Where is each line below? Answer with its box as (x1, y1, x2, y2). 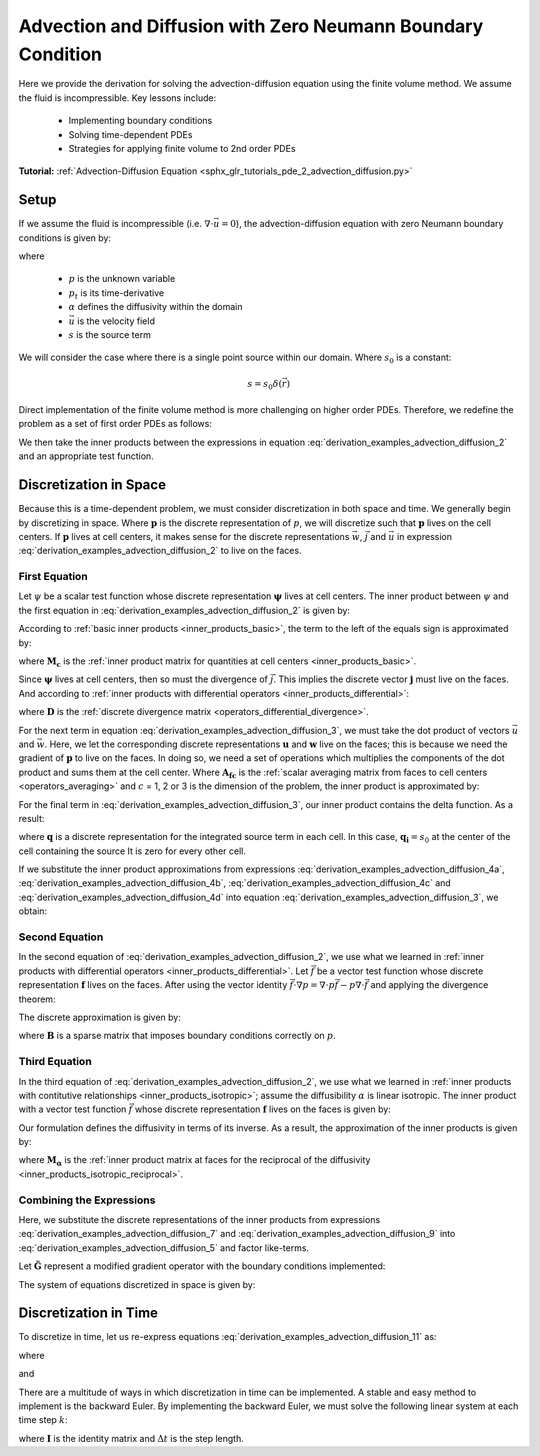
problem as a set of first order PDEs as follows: (18, 418, 212, 430)
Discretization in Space (18, 476, 167, 494)
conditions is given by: (18, 231, 112, 244)
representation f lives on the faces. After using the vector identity (18, 979, 288, 991)
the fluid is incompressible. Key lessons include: (18, 91, 217, 104)
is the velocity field (76, 315, 155, 327)
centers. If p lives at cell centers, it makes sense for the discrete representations (18, 530, 350, 542)
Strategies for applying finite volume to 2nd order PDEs (68, 142, 296, 154)
